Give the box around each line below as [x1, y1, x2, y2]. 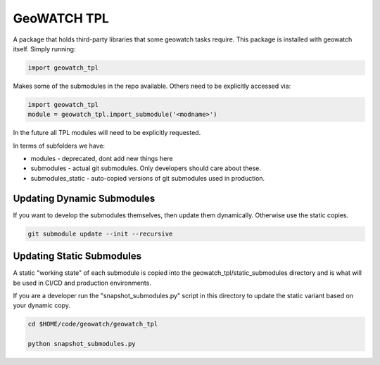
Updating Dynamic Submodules [13, 192, 156, 204]
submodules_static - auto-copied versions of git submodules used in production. [30, 174, 265, 182]
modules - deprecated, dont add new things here [30, 155, 173, 163]
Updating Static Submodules [13, 250, 142, 262]
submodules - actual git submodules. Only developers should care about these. [30, 164, 262, 172]
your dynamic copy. [13, 301, 70, 309]
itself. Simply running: [13, 44, 76, 53]
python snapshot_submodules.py [27, 340, 137, 348]
